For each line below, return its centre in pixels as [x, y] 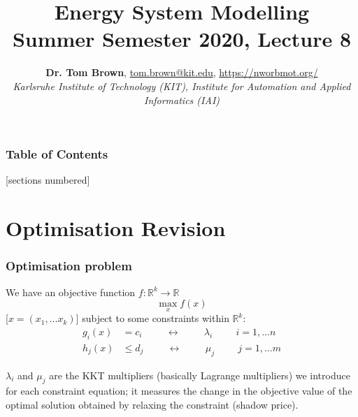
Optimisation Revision [116, 228]
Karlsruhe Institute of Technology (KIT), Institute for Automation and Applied [182, 86]
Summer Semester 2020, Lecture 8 [182, 39]
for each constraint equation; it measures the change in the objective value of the [179, 391]
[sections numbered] [48, 180]
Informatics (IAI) [182, 100]
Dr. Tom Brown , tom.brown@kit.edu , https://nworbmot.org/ [182, 72]
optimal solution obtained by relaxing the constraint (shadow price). [152, 405]
